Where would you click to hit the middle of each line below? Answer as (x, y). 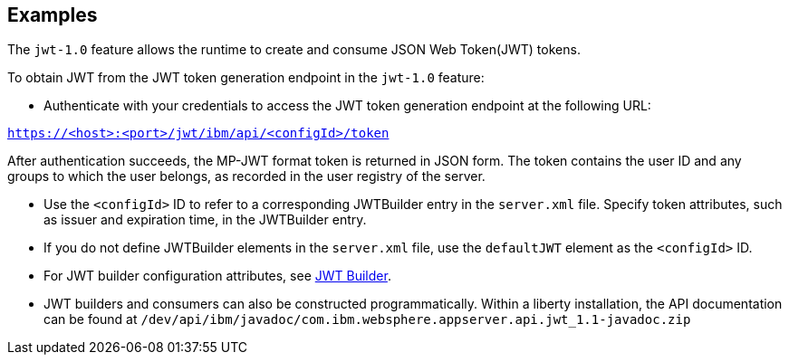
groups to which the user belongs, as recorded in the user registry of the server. (246, 176)
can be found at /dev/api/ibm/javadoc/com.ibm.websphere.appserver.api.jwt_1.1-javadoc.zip (367, 319)
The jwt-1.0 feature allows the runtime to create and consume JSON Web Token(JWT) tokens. (294, 50)
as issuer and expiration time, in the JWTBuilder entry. (205, 220)
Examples (53, 15)
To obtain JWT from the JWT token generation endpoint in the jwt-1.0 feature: (246, 78)
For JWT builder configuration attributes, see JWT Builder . (217, 276)
